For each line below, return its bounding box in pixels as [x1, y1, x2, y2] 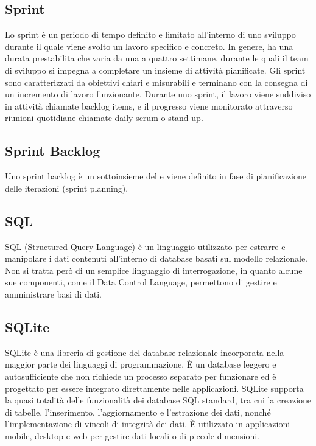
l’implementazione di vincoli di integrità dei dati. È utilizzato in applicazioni [5, 417, 290, 430]
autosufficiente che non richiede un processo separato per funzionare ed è [5, 369, 276, 382]
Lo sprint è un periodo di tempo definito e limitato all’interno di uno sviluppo [5, 28, 296, 41]
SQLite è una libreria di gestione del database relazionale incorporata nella [5, 346, 284, 358]
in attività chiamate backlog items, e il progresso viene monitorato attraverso [5, 99, 293, 112]
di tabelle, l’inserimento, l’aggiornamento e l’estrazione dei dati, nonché [5, 405, 271, 418]
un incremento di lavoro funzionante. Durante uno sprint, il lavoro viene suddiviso [5, 88, 311, 100]
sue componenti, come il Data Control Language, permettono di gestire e [5, 276, 277, 288]
